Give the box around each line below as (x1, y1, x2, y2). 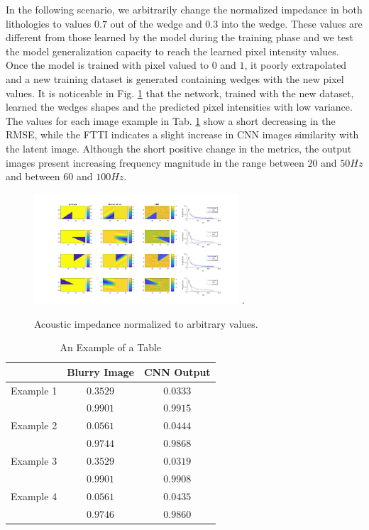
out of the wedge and (110, 16, 202, 31)
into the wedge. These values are (221, 16, 363, 31)
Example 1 (11, 382, 57, 397)
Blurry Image (67, 364, 134, 379)
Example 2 (11, 418, 57, 433)
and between (6, 169, 60, 184)
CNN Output (143, 364, 211, 379)
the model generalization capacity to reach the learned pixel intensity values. (6, 43, 339, 58)
